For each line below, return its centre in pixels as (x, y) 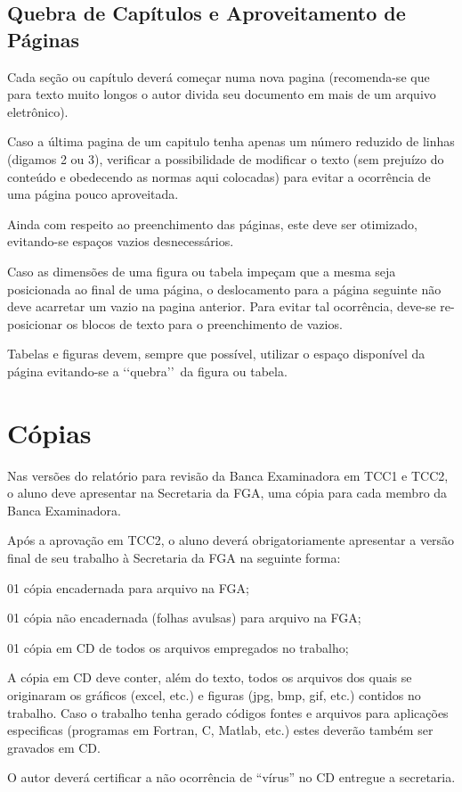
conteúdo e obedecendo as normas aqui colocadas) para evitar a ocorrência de (219, 176)
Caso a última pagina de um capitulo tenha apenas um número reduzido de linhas (231, 141)
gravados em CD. (54, 747)
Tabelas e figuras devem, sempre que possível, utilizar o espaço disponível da (216, 354)
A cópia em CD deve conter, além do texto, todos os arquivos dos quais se (210, 677)
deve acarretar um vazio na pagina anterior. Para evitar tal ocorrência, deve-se (222, 306)
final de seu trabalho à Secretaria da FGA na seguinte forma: (174, 557)
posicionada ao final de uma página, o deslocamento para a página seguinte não (224, 289)
